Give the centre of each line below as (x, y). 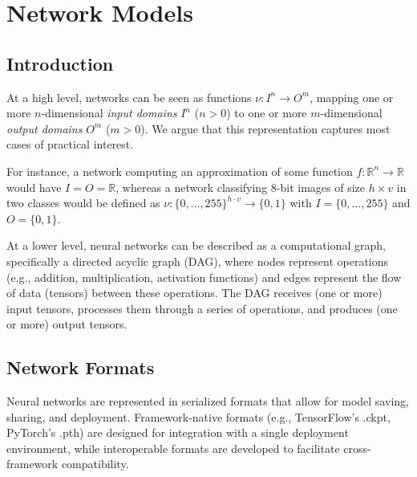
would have (34, 187)
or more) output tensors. (67, 324)
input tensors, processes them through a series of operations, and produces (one (202, 308)
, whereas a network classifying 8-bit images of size (240, 187)
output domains (45, 128)
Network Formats (81, 367)
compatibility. (95, 464)
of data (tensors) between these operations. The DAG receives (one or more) (194, 293)
